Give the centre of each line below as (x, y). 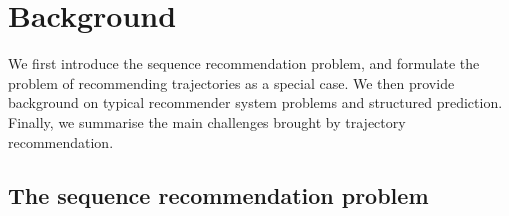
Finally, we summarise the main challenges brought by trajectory (207, 121)
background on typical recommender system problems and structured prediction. (255, 102)
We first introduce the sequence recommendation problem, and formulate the (244, 63)
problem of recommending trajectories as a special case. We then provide (231, 82)
